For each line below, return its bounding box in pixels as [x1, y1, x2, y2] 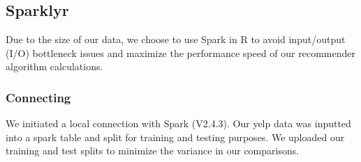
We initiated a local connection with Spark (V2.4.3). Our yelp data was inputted [6, 116, 351, 131]
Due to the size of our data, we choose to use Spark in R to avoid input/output [6, 32, 346, 47]
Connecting [6, 88, 71, 106]
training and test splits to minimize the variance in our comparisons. [6, 143, 300, 158]
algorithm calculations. [6, 59, 103, 74]
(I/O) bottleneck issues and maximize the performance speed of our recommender [6, 45, 355, 60]
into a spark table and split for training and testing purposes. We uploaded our [6, 129, 345, 144]
